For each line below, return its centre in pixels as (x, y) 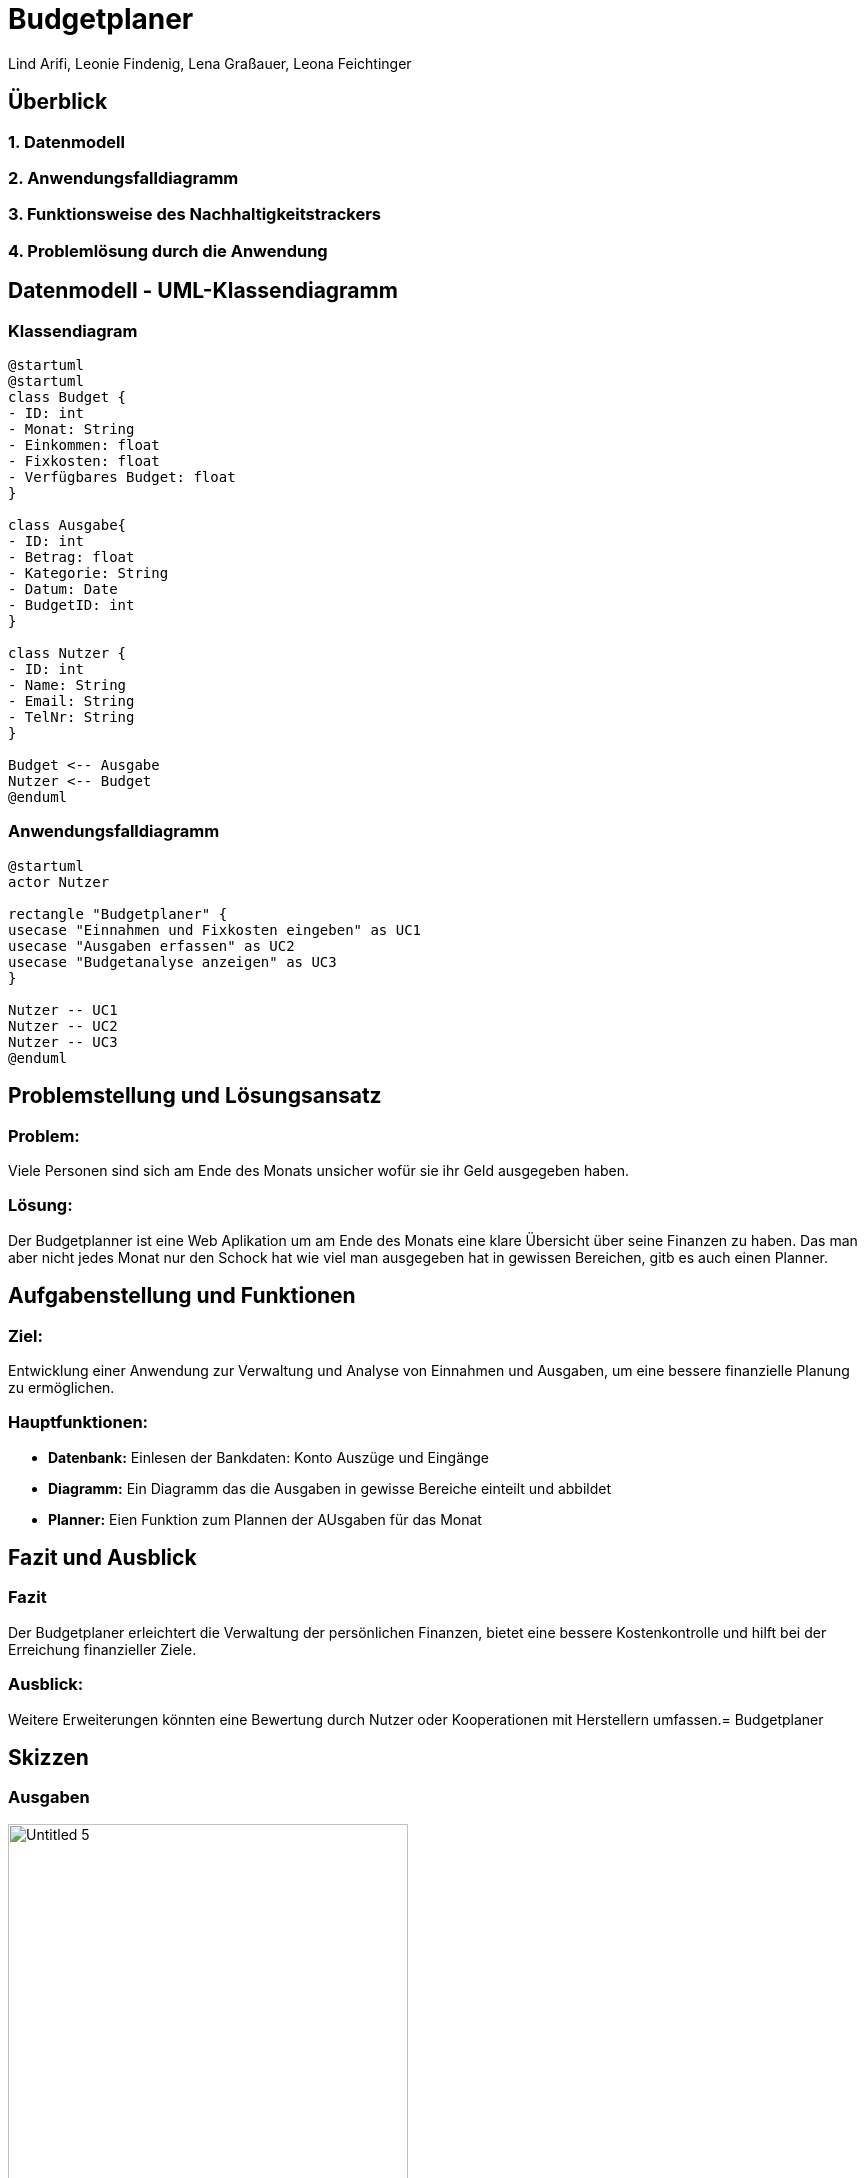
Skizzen (48, 1758)
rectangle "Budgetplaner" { (118, 913)
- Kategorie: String (88, 572)
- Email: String (71, 700)
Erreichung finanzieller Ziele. (102, 1649)
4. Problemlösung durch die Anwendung (168, 250)
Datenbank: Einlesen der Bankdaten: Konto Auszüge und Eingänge (269, 1457)
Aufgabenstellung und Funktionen (182, 1296)
